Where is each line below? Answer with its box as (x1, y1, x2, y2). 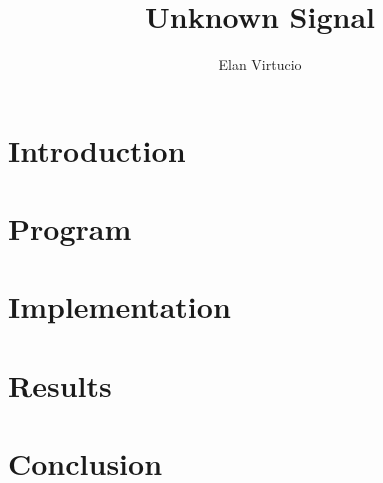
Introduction (8, 129, 186, 170)
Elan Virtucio (218, 54, 302, 75)
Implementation (8, 286, 231, 327)
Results (8, 364, 112, 405)
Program (8, 208, 132, 249)
